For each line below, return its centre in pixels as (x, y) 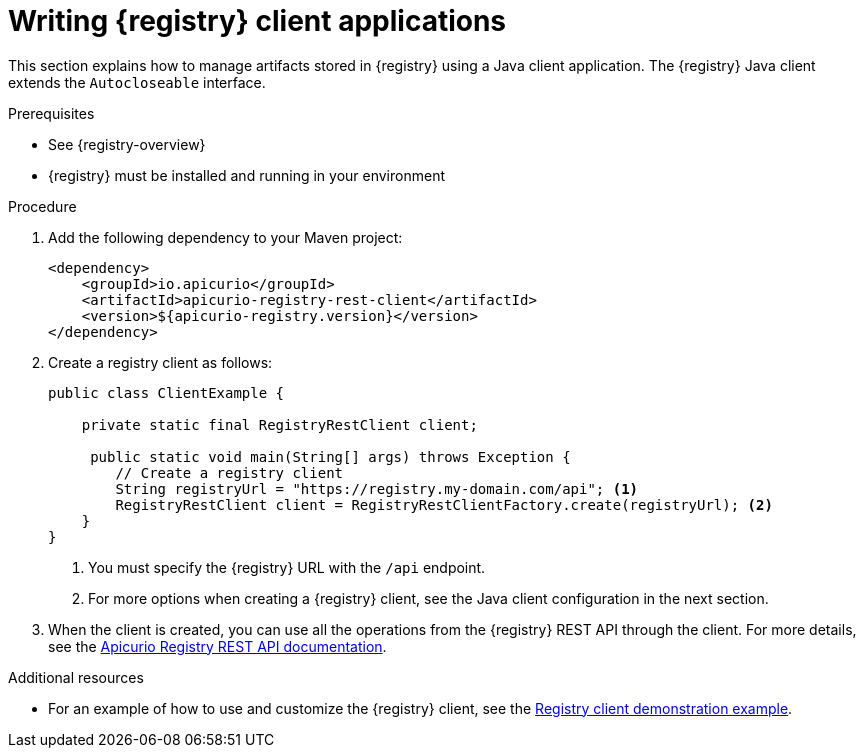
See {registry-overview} (127, 144)
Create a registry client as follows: (160, 362)
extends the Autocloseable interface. (137, 82)
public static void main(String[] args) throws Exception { (330, 456)
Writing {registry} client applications (257, 21)
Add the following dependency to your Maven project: (225, 237)
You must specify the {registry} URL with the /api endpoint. (287, 567)
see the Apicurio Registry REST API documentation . (217, 646)
